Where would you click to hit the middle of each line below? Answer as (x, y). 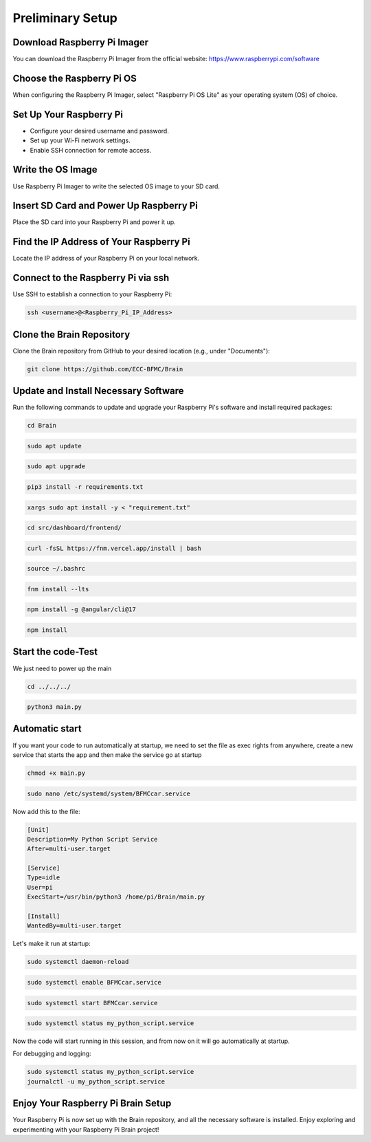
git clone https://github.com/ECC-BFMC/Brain (105, 369)
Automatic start (47, 729)
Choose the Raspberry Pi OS (75, 78)
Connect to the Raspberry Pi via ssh (91, 278)
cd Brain (42, 426)
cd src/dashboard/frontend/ (74, 528)
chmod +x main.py (56, 773)
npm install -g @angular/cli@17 (82, 610)
